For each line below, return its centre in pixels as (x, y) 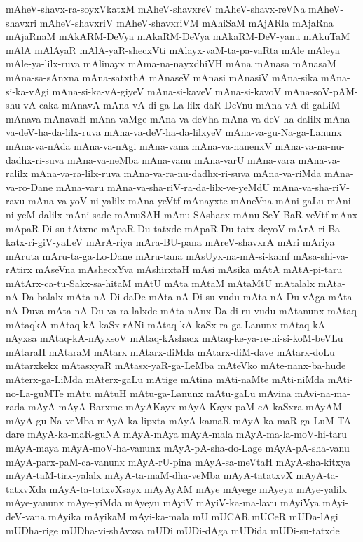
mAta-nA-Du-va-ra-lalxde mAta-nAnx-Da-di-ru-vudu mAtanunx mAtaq (202, 311)
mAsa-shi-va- (321, 255)
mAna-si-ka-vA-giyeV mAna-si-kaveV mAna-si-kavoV (167, 91)
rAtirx (19, 269)
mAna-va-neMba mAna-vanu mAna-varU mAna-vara (181, 159)
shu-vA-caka (32, 105)
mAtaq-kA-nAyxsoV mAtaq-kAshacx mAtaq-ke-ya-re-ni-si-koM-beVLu (192, 338)
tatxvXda (26, 488)
